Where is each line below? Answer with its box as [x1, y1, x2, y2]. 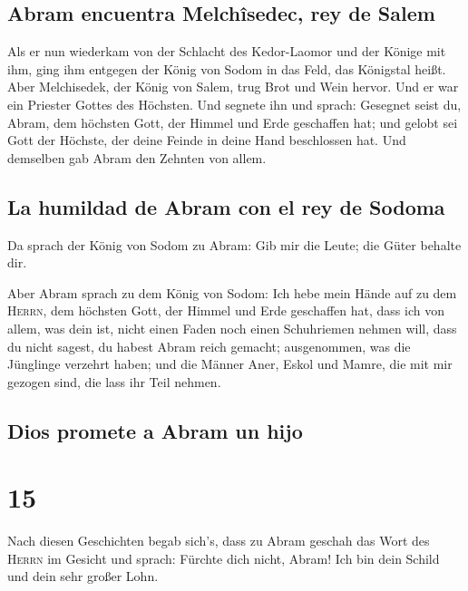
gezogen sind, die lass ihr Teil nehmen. [7, 372, 221, 391]
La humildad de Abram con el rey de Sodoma [7, 192, 445, 220]
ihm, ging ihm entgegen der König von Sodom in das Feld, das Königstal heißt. [7, 59, 446, 78]
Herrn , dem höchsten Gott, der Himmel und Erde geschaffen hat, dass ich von [7, 301, 444, 320]
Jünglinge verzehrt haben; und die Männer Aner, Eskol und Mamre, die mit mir [7, 354, 453, 373]
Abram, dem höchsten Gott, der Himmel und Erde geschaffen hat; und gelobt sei [7, 112, 458, 131]
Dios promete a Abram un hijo [7, 416, 303, 444]
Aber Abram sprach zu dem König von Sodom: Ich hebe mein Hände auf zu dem [7, 283, 457, 302]
